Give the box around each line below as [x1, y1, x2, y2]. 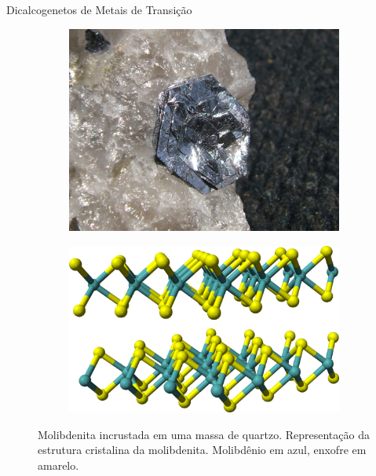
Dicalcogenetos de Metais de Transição [6, 2, 192, 17]
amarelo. [38, 456, 79, 473]
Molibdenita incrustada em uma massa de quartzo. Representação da [38, 426, 370, 442]
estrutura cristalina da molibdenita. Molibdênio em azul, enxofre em [38, 441, 367, 458]
